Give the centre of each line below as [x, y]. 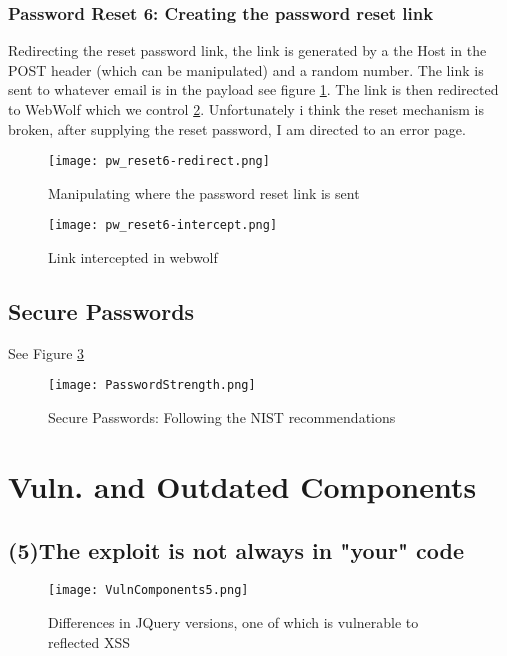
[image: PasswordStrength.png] [152, 385]
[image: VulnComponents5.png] [148, 590]
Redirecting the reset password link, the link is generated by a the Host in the [247, 50]
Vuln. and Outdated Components [242, 485]
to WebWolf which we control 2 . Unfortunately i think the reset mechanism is [246, 109]
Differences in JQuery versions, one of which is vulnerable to [233, 621]
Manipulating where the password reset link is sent [204, 192]
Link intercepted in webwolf [133, 257]
